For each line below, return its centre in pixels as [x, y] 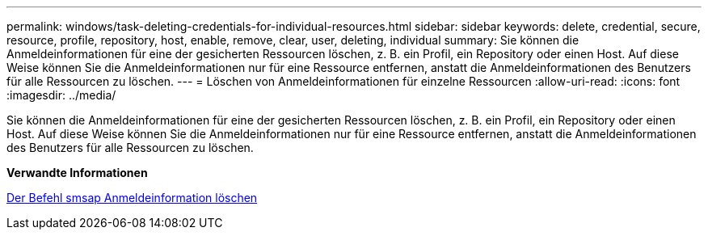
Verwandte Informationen [77, 173]
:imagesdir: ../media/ [61, 95]
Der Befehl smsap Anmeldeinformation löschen [132, 198]
